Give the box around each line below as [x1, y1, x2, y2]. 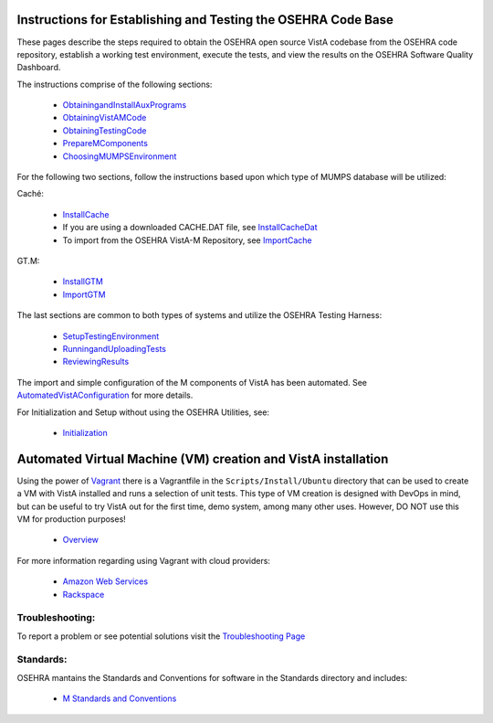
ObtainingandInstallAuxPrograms [62, 100, 187, 111]
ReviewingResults [62, 356, 130, 367]
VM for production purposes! [16, 513, 127, 525]
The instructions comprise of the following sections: [16, 79, 213, 90]
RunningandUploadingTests [62, 343, 166, 354]
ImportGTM [62, 289, 106, 300]
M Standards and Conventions [62, 693, 177, 704]
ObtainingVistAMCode [62, 112, 147, 123]
